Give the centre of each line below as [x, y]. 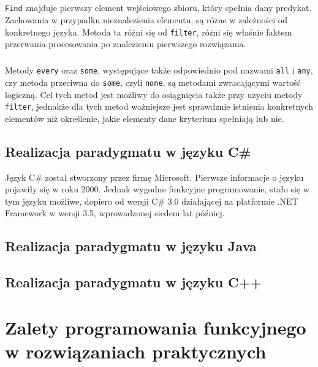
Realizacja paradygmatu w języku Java [131, 246]
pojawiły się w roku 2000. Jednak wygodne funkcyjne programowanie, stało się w [157, 189]
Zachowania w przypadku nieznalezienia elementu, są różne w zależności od [146, 20]
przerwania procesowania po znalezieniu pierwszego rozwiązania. [126, 44]
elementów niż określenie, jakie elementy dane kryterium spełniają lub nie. [145, 118]
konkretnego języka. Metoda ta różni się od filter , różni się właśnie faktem [149, 32]
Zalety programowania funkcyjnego [156, 327]
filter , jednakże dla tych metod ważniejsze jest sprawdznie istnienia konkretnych [159, 106]
